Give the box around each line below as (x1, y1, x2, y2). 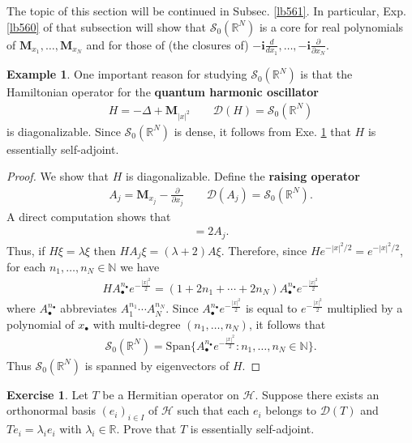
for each (6, 258, 46, 275)
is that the (300, 66, 353, 83)
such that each (177, 402, 250, 419)
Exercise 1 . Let (6, 385, 88, 403)
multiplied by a (327, 300, 403, 317)
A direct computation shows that (6, 207, 171, 224)
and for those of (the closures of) (86, 36, 249, 53)
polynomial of (6, 315, 75, 332)
